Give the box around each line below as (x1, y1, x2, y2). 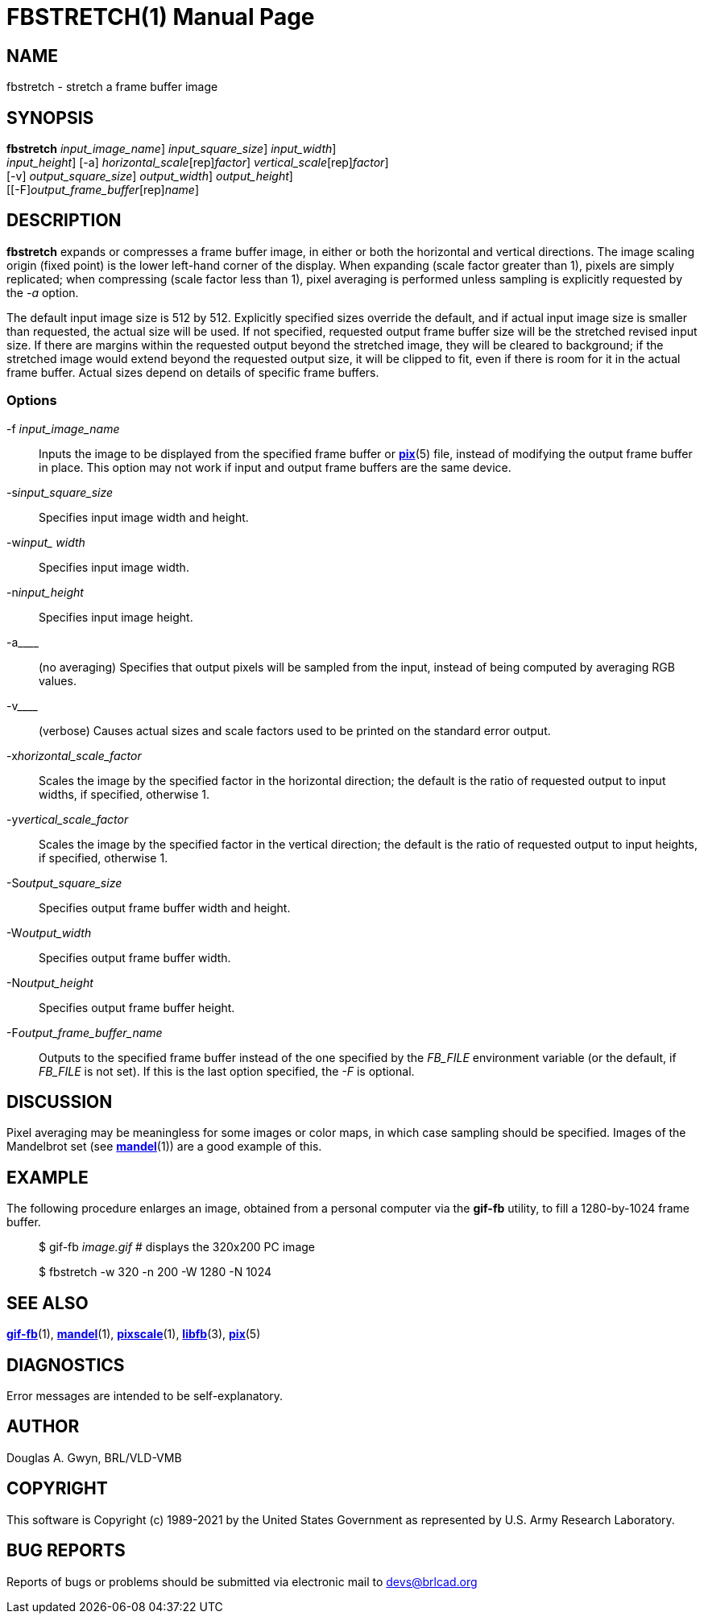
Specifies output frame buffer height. (39, 1000, 235, 1015)
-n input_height (6, 585, 84, 599)
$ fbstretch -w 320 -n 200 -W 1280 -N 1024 (39, 1265, 272, 1279)
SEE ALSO (6, 1292, 89, 1313)
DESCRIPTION (6, 210, 122, 231)
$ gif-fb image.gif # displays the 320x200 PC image (39, 1240, 315, 1254)
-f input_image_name (6, 421, 120, 436)
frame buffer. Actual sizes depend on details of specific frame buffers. (6, 365, 379, 379)
